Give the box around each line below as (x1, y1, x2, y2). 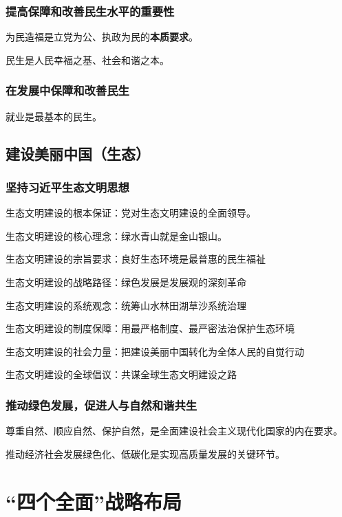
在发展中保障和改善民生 (6, 82, 129, 99)
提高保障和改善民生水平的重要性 (6, 2, 175, 19)
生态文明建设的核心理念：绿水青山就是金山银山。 (6, 228, 227, 243)
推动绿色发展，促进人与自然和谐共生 (6, 396, 197, 413)
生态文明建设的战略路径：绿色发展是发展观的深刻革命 (6, 275, 246, 289)
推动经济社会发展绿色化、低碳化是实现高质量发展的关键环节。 (6, 446, 285, 461)
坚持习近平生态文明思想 (6, 178, 129, 195)
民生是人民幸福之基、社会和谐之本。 (6, 52, 169, 67)
